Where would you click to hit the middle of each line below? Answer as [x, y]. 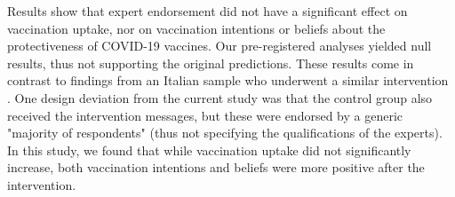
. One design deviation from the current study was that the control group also [220, 97]
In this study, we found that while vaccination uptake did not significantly [209, 150]
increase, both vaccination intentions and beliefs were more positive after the [216, 167]
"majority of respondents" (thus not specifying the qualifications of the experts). [225, 133]
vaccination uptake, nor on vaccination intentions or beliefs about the [196, 28]
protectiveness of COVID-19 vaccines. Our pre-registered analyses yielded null [220, 46]
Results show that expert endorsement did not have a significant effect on [208, 11]
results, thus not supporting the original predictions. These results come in [211, 63]
